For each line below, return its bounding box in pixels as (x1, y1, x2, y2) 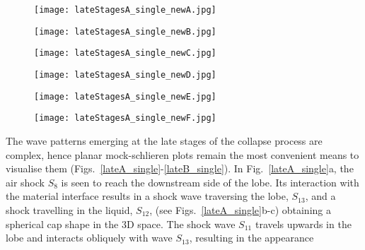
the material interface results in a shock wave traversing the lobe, (6, 189, 289, 203)
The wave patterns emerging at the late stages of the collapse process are (6, 133, 323, 148)
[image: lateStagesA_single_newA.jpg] (34, 5, 216, 15)
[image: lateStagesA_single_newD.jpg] (34, 69, 216, 80)
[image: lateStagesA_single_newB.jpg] (34, 26, 216, 37)
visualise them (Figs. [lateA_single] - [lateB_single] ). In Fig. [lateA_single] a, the (6, 161, 354, 176)
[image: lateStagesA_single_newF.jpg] (34, 113, 216, 124)
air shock (6, 174, 45, 189)
